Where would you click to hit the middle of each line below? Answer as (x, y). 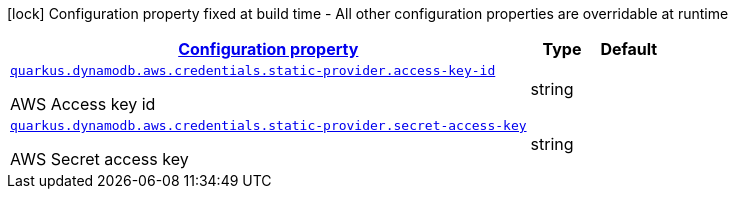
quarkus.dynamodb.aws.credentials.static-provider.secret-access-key (268, 125)
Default (629, 49)
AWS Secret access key (99, 159)
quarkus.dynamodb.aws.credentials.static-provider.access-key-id (253, 70)
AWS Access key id (83, 104)
